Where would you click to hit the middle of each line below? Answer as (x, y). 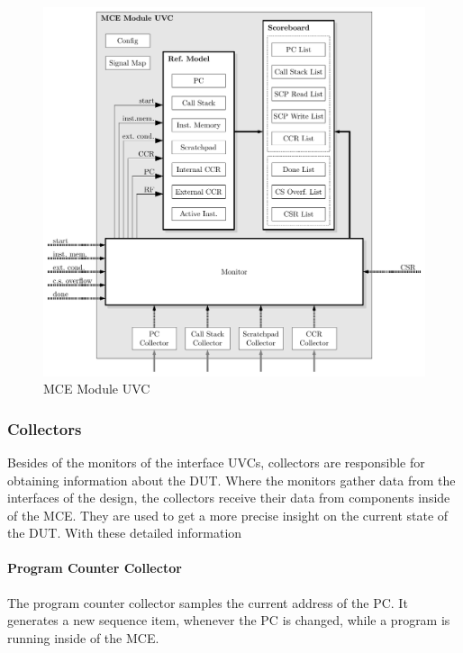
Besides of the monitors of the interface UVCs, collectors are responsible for (216, 462)
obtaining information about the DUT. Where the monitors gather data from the (231, 480)
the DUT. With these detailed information (125, 533)
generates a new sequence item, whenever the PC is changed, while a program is (229, 620)
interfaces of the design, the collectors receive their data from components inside (229, 498)
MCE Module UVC (97, 389)
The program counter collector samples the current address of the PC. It (208, 602)
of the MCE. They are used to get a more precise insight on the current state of (228, 515)
